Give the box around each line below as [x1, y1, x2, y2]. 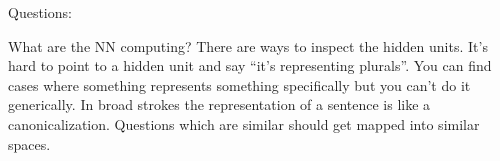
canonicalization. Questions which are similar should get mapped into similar [8, 113, 480, 134]
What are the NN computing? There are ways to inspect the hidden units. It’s [8, 35, 488, 56]
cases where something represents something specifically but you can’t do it [8, 74, 471, 95]
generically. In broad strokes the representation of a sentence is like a [8, 94, 431, 115]
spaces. [8, 133, 51, 154]
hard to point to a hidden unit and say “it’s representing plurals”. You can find [8, 55, 492, 76]
